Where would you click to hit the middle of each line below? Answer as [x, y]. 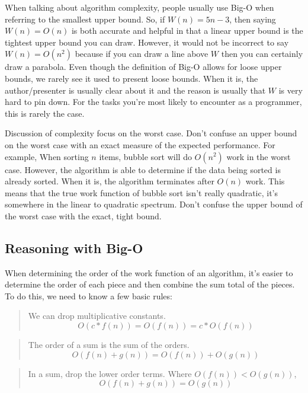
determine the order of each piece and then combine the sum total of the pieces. [150, 284]
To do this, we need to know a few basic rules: [89, 295]
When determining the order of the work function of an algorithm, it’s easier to [149, 272]
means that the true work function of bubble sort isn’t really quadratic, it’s [141, 192]
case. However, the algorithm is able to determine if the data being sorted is [143, 169]
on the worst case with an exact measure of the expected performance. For [140, 144]
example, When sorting [47, 156]
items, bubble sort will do [145, 156]
